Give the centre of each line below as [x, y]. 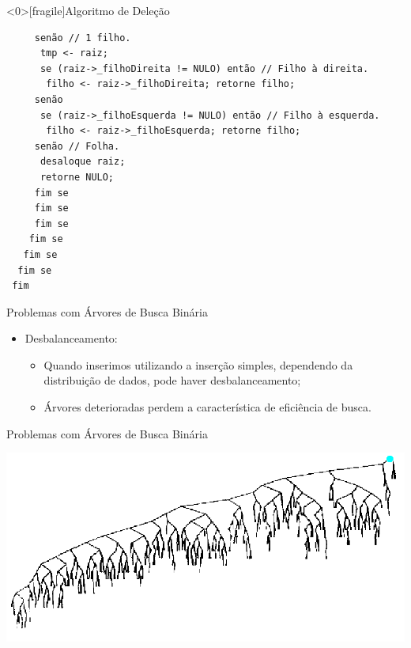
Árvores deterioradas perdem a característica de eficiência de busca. [207, 407]
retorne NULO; [77, 177]
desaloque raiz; [83, 162]
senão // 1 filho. [83, 38]
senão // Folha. [77, 146]
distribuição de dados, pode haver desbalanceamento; [172, 380]
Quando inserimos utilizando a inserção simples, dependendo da [198, 364]
